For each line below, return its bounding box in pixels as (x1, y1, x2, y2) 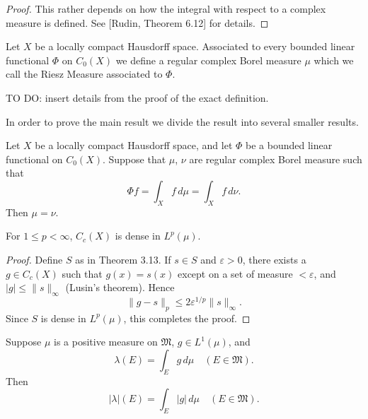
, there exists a (242, 252, 306, 266)
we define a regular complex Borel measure (115, 52, 301, 67)
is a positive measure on (54, 334, 158, 349)
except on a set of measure (178, 266, 293, 281)
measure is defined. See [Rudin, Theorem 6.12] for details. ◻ (6, 15, 269, 30)
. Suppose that (102, 151, 166, 166)
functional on (6, 151, 63, 166)
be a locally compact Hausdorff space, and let (35, 138, 233, 153)
